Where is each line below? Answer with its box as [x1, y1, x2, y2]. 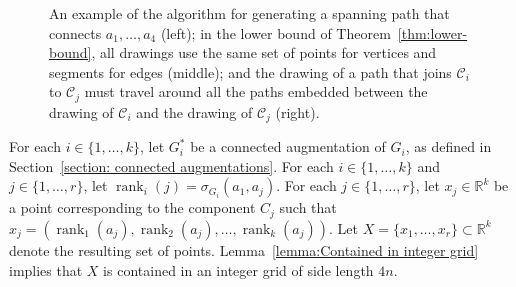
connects [49, 22, 102, 43]
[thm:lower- [397, 22, 468, 43]
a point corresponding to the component [9, 197, 256, 218]
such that [279, 197, 337, 218]
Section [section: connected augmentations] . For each [9, 155, 334, 176]
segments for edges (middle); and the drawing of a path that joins [49, 61, 452, 82]
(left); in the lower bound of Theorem [160, 22, 391, 43]
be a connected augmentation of [190, 136, 386, 157]
